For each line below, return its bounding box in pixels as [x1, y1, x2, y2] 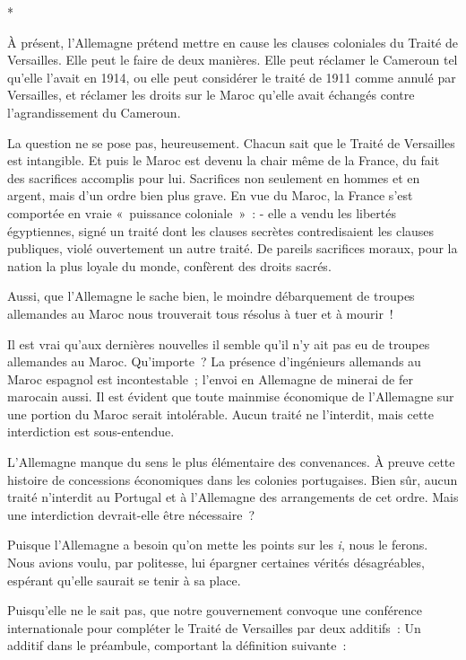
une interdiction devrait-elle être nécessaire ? [7, 505, 255, 524]
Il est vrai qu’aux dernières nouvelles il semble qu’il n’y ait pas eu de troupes [7, 334, 430, 353]
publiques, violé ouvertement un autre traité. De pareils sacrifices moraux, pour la [7, 239, 458, 258]
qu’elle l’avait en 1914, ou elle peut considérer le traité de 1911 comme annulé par [7, 67, 456, 86]
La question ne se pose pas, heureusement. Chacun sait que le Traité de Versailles [7, 133, 455, 152]
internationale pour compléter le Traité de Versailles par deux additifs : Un [7, 618, 421, 637]
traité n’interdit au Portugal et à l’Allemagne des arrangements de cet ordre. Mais [7, 488, 459, 506]
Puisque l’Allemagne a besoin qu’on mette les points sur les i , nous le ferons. [7, 535, 428, 554]
